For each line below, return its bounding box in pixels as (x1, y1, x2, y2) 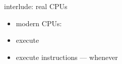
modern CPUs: (16, 18, 62, 28)
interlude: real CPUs (4, 1, 68, 11)
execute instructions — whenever (16, 51, 118, 62)
